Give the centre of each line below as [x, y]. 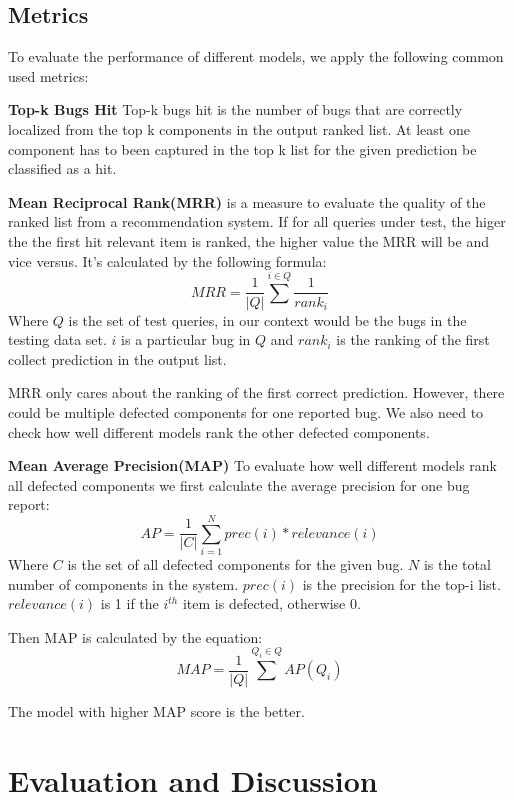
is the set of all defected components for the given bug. [235, 564]
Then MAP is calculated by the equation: [135, 636]
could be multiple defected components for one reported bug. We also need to [246, 411]
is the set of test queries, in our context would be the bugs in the [267, 319]
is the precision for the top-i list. [401, 583]
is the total [457, 564]
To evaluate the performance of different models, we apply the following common [256, 56]
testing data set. [57, 339]
